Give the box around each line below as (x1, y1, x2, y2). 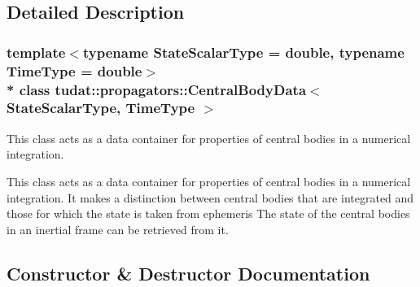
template (7, 41, 66, 62)
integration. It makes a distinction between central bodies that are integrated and (7, 189, 414, 206)
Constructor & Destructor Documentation (7, 260, 370, 285)
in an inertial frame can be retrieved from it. (7, 220, 229, 237)
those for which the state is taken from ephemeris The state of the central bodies (7, 205, 410, 222)
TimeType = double (7, 60, 142, 80)
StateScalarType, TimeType (7, 98, 195, 118)
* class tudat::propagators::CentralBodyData (7, 79, 307, 99)
